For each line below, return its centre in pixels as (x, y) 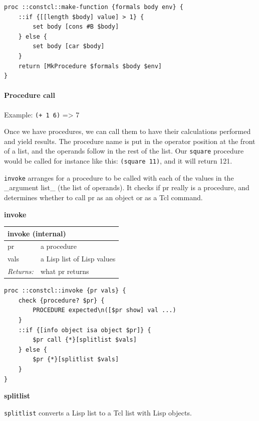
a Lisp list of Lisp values (78, 259)
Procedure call (30, 95)
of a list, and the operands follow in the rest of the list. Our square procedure (124, 151)
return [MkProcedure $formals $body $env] (90, 66)
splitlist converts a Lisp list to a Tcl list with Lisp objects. (98, 412)
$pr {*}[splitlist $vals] (76, 360)
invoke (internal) (37, 233)
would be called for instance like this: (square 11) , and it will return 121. (118, 161)
